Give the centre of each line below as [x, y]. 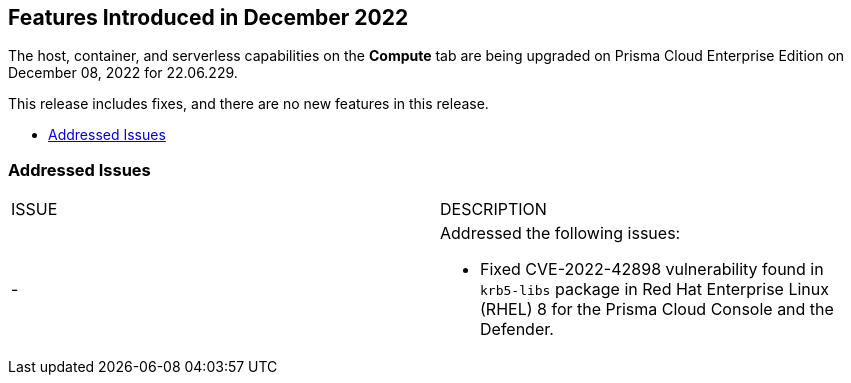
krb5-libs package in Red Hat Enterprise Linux [655, 289]
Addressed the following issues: [560, 233]
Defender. [517, 329]
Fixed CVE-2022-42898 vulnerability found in [652, 269]
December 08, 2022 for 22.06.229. [123, 73]
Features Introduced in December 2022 [208, 17]
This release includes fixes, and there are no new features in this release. [248, 104]
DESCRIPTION [493, 209]
